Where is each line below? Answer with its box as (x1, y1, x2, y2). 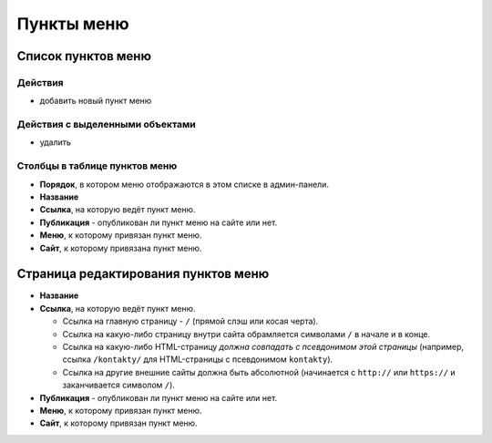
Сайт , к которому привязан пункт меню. (39, 417, 198, 428)
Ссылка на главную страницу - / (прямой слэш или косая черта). (62, 315, 319, 327)
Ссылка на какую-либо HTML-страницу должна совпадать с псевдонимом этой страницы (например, (62, 342, 465, 353)
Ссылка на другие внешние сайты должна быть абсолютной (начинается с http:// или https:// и (62, 366, 456, 377)
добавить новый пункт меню (39, 96, 152, 107)
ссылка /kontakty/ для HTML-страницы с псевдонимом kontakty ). (62, 354, 333, 365)
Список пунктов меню (16, 48, 152, 64)
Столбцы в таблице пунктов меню (16, 160, 178, 172)
